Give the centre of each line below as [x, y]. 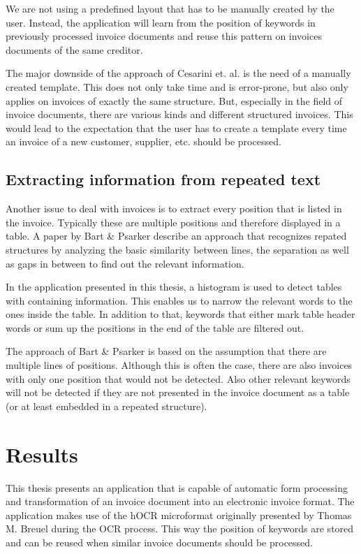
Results [42, 454]
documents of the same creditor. [74, 49]
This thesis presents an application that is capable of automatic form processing [177, 487]
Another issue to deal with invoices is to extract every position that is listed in [174, 209]
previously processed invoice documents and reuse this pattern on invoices [164, 36]
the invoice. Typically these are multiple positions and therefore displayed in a [173, 222]
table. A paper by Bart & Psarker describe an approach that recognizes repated [176, 236]
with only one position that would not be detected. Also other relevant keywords [178, 378]
